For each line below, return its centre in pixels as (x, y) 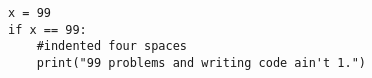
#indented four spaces (111, 46)
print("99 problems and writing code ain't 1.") (201, 62)
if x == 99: (47, 29)
